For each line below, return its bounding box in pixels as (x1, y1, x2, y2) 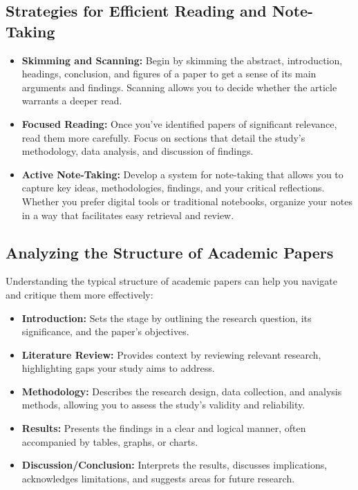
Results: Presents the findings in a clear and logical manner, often (21, 421, 306, 435)
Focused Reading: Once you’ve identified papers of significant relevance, (21, 116, 337, 131)
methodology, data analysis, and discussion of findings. (21, 144, 254, 158)
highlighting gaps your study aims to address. (21, 361, 215, 375)
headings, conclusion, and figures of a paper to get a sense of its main (21, 66, 317, 81)
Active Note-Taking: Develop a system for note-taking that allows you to (21, 167, 343, 181)
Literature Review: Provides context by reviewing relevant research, (21, 347, 321, 361)
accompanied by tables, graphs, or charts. (21, 434, 198, 449)
